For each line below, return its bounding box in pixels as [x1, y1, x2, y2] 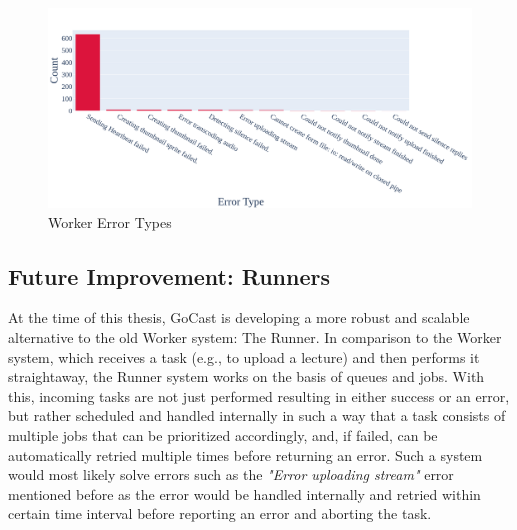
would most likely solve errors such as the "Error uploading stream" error [8, 464, 454, 485]
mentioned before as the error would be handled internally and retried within [8, 483, 481, 504]
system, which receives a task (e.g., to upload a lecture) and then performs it [8, 346, 480, 367]
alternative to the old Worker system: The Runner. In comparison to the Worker [8, 326, 502, 347]
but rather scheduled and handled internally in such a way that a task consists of [8, 405, 506, 426]
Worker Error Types [48, 211, 172, 232]
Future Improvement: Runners [8, 260, 330, 291]
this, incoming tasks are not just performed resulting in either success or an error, [8, 385, 510, 406]
